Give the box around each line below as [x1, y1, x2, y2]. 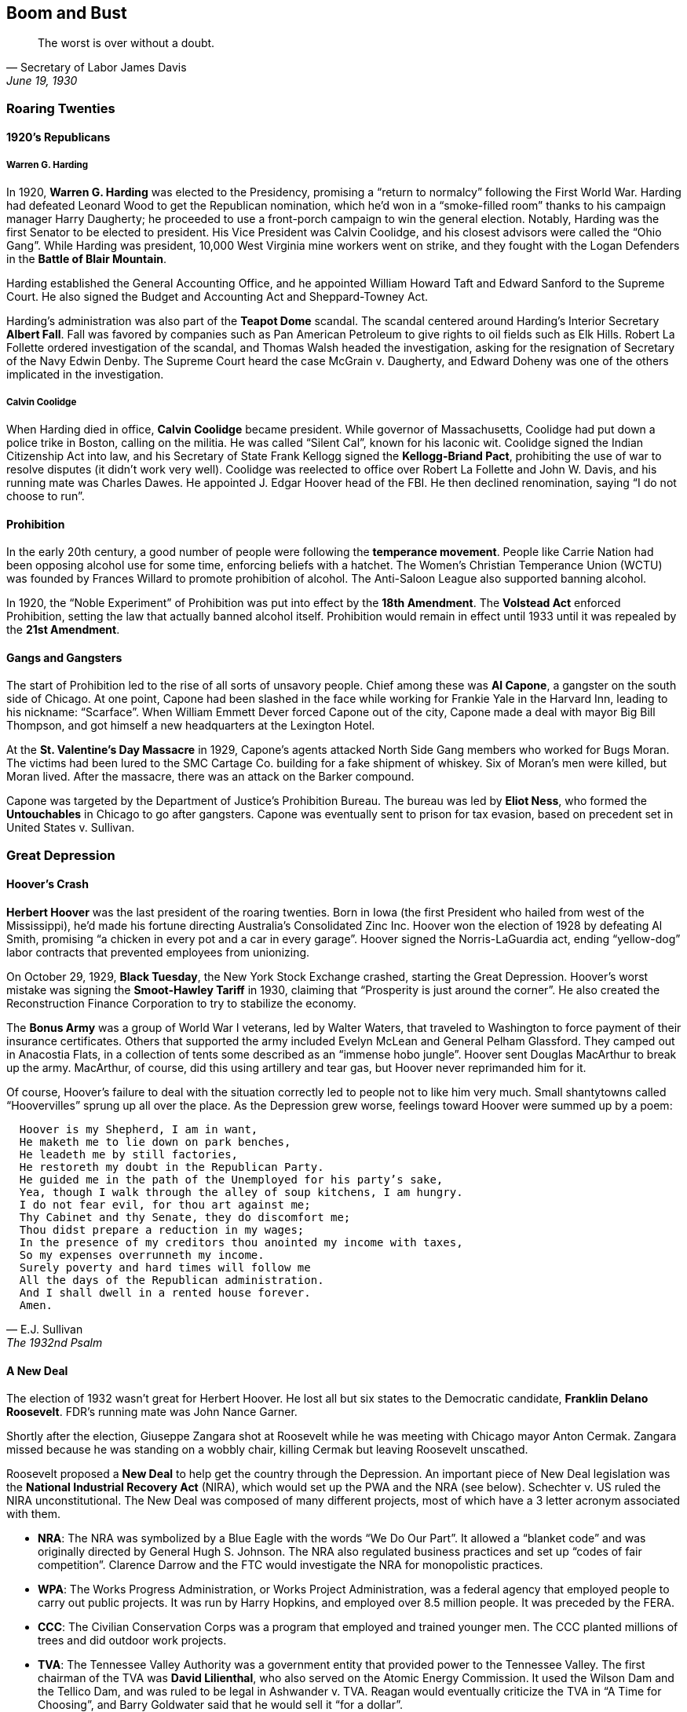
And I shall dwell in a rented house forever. [19, 1286, 311, 1299]
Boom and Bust [6, 3, 127, 23]
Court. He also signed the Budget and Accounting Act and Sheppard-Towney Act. [6, 290, 429, 304]
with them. [6, 1507, 60, 1521]
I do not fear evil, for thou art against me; [19, 1198, 311, 1211]
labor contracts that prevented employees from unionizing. [6, 946, 310, 959]
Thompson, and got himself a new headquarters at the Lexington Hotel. [6, 719, 375, 733]
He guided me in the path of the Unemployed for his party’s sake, [19, 1173, 444, 1186]
